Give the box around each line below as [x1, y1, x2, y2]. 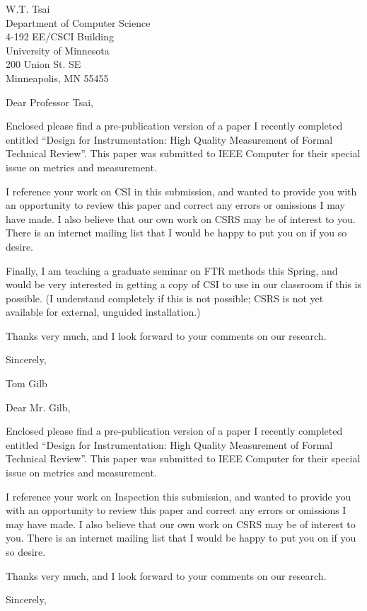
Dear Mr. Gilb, [6, 399, 71, 414]
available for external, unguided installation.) [6, 304, 201, 319]
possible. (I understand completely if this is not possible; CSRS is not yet [6, 290, 324, 305]
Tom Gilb [6, 376, 47, 391]
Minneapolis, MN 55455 [6, 70, 109, 85]
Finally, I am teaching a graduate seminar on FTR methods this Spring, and [6, 263, 338, 278]
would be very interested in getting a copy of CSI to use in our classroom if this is [6, 277, 362, 292]
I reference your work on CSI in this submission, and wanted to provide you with [6, 183, 357, 198]
